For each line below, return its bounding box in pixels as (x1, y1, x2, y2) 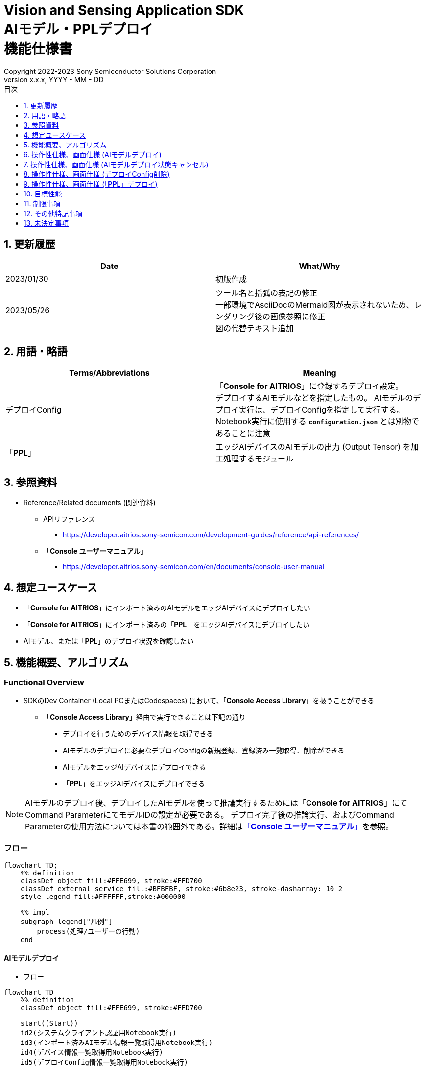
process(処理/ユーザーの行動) (37, 927, 140, 936)
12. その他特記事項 (24, 209, 83, 218)
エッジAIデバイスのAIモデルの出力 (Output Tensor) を (215, 442, 411, 452)
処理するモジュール (223, 454, 293, 464)
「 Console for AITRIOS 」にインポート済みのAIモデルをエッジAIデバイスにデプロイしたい (24, 604, 310, 612)
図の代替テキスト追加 (215, 323, 294, 333)
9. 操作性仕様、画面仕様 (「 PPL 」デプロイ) (24, 179, 158, 188)
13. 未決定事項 (24, 218, 69, 227)
